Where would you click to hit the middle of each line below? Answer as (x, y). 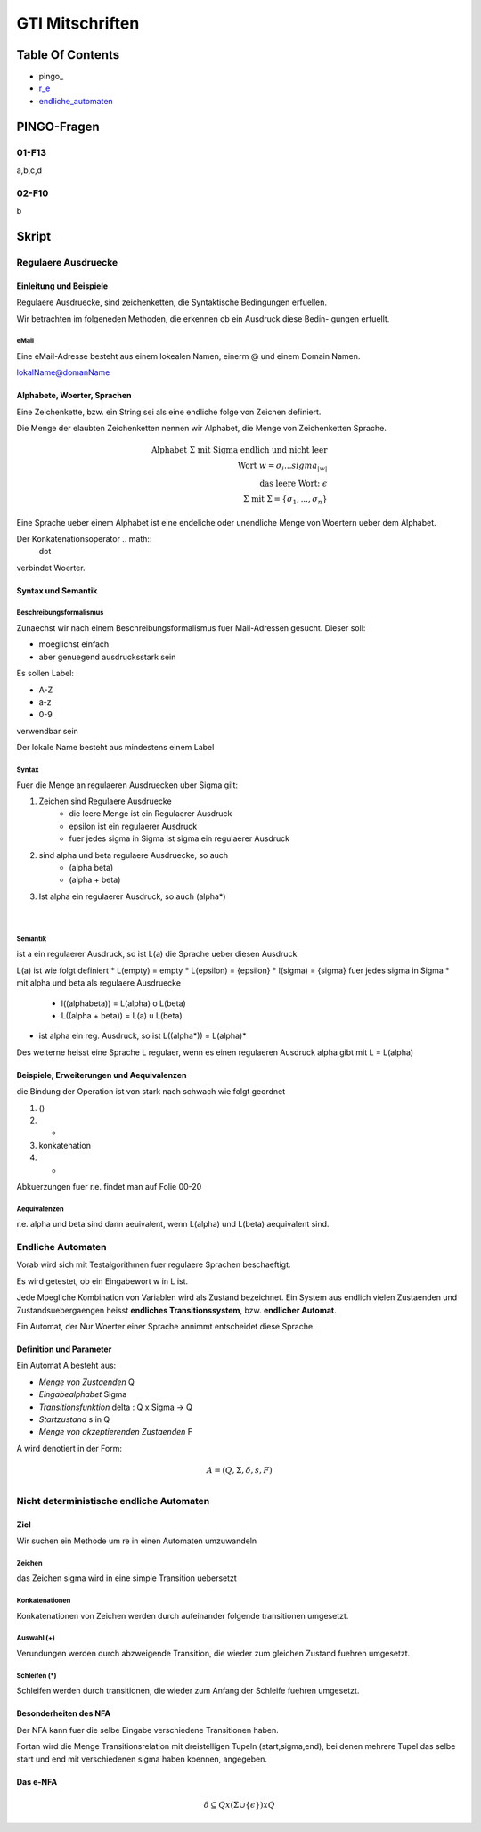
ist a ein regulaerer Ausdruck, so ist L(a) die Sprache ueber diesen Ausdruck (157, 954)
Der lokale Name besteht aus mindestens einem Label (115, 748)
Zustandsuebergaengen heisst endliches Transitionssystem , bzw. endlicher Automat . (177, 1310)
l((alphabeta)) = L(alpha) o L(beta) (123, 1003)
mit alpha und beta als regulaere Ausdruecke (99, 983)
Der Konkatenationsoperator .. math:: (84, 538)
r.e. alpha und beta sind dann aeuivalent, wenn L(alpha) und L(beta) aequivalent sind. (173, 1224)
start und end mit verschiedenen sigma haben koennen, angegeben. (142, 1759)
